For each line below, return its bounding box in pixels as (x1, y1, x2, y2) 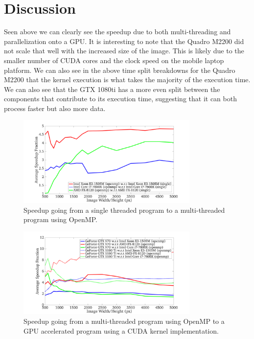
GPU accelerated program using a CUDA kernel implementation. (23, 325, 219, 336)
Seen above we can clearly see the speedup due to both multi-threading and (4, 26, 231, 37)
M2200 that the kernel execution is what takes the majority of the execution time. (4, 74, 251, 85)
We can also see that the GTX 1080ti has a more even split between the (4, 84, 220, 94)
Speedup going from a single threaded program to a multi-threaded (23, 204, 225, 215)
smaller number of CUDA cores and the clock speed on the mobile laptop (4, 55, 224, 65)
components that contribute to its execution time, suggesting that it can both (4, 93, 237, 104)
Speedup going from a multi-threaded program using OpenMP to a (23, 316, 225, 326)
